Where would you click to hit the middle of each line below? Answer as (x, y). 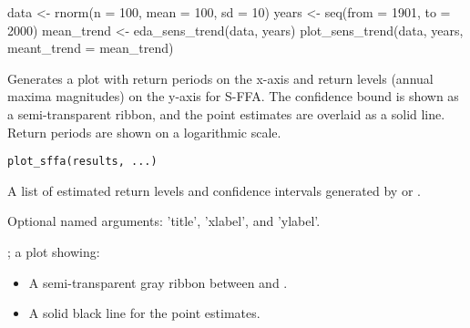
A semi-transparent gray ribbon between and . (158, 282)
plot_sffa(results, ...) (82, 162)
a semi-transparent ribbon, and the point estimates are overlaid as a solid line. (226, 113)
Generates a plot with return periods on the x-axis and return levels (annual (220, 78)
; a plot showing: (54, 251)
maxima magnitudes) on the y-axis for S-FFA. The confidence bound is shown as (233, 96)
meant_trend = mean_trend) (91, 48)
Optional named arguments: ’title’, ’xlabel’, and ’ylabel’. (164, 221)
